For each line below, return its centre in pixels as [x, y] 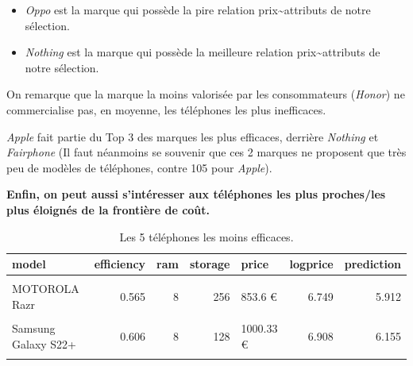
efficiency [120, 264]
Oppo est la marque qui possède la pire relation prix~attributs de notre [198, 10]
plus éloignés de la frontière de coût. [108, 209]
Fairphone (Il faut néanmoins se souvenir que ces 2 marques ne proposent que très [206, 152]
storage [210, 264]
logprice [311, 264]
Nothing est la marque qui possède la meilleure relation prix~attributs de [203, 52]
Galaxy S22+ [44, 343]
